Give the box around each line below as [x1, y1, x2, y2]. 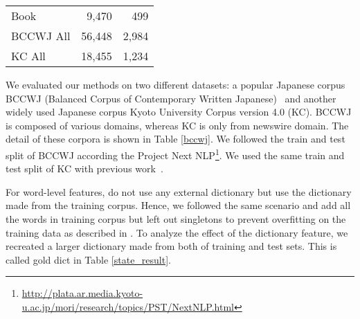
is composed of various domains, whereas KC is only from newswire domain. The [6, 118, 349, 132]
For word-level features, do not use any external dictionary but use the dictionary [6, 184, 352, 199]
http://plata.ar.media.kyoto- [21, 286, 143, 300]
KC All [11, 48, 46, 64]
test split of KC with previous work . [6, 161, 163, 176]
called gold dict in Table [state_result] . [6, 252, 171, 266]
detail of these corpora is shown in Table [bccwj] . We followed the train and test [6, 131, 345, 146]
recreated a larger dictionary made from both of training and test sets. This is [6, 239, 337, 253]
